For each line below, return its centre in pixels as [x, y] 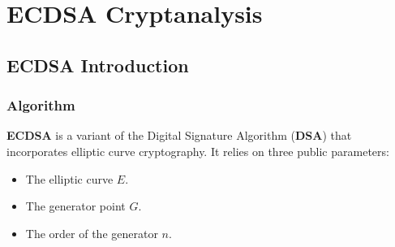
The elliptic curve [69, 178]
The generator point [75, 206]
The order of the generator [92, 233]
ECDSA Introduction [98, 65]
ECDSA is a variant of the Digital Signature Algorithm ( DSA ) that [179, 135]
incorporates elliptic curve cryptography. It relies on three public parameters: [198, 151]
